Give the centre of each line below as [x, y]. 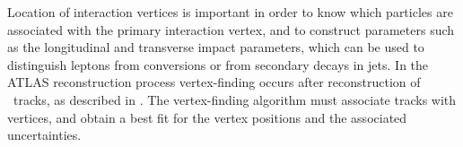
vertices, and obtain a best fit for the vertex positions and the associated [207, 117]
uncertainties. [44, 135]
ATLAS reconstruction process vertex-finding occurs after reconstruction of [214, 82]
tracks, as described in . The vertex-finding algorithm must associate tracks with [235, 99]
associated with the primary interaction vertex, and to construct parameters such [231, 29]
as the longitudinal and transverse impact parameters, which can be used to [216, 47]
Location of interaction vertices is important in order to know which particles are [230, 12]
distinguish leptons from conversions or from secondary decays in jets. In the [218, 64]
